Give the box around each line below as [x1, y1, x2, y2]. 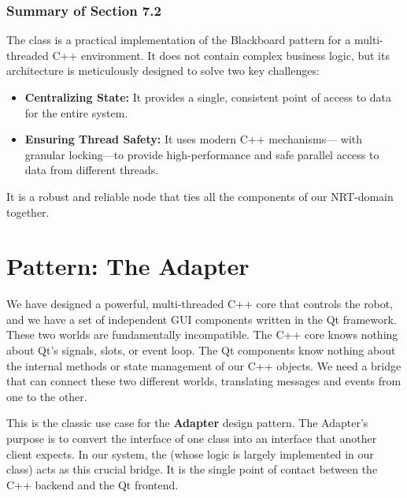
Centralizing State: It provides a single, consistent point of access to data [24, 89, 392, 105]
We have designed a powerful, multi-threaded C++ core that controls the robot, [6, 295, 394, 312]
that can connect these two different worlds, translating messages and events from [6, 373, 401, 389]
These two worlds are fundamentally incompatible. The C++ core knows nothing [6, 326, 398, 343]
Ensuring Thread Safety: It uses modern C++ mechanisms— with [24, 131, 363, 147]
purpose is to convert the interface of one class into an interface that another [6, 430, 377, 447]
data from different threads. [24, 162, 159, 178]
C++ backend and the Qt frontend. [6, 476, 179, 492]
